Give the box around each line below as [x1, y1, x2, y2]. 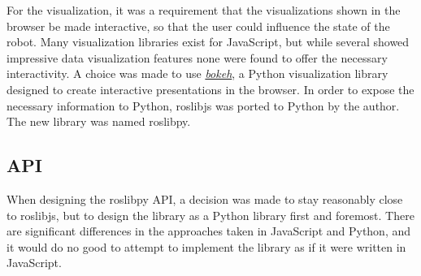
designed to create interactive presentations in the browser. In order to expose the [7, 80, 414, 97]
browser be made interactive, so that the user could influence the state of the [7, 17, 390, 34]
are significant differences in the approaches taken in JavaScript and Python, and [7, 222, 411, 239]
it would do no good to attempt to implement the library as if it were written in [7, 238, 406, 255]
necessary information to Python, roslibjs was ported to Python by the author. [7, 97, 400, 114]
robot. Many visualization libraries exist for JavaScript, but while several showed [7, 33, 410, 50]
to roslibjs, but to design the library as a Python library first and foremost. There [7, 206, 414, 223]
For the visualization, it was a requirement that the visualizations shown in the [7, 2, 401, 18]
